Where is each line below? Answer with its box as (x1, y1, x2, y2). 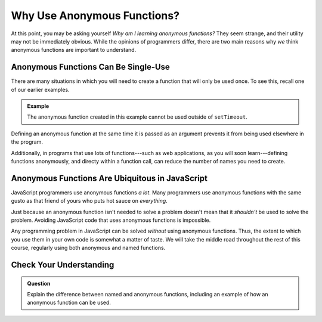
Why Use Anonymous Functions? (11, 9, 180, 22)
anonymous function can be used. (27, 299, 112, 306)
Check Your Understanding (11, 260, 114, 270)
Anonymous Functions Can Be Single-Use (11, 62, 170, 72)
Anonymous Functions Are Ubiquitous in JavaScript (11, 173, 208, 183)
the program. (11, 138, 43, 145)
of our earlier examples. (11, 86, 70, 93)
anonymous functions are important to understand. (11, 47, 137, 54)
